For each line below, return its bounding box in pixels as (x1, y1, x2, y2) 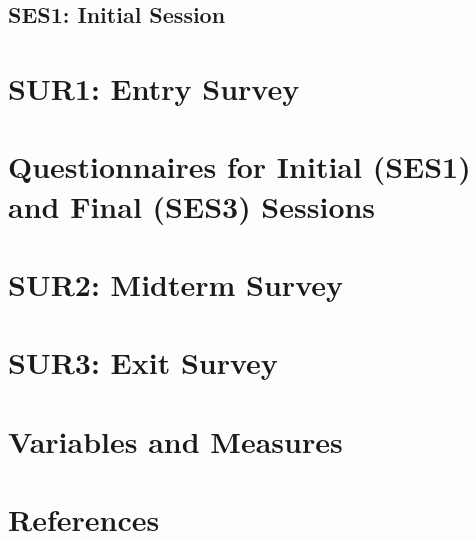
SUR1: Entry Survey (8, 67, 300, 108)
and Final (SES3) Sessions (8, 185, 376, 226)
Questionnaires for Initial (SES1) (8, 146, 471, 187)
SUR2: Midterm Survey (8, 263, 343, 304)
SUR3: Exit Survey (8, 342, 278, 383)
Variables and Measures (8, 420, 343, 461)
